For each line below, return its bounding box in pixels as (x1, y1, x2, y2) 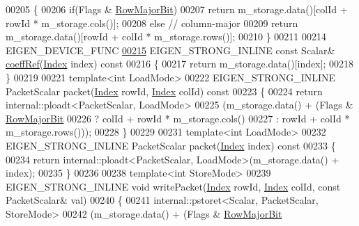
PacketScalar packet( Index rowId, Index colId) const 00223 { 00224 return (6, 83, 323, 98)
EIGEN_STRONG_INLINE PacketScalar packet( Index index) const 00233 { (6, 138, 336, 152)
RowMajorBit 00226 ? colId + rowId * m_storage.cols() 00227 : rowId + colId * (6, 111, 350, 125)
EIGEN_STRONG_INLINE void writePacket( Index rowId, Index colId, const (6, 179, 341, 193)
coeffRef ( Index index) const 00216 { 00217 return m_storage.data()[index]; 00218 (6, 56, 354, 71)
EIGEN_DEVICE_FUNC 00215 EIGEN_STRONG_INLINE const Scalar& (6, 42, 335, 57)
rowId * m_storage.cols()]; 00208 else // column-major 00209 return (6, 15, 298, 30)
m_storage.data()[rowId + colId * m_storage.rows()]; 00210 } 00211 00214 (6, 29, 327, 44)
